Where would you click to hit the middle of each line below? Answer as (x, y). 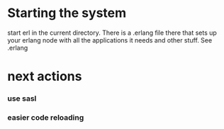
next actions (45, 77)
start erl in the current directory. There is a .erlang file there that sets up (112, 33)
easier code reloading (46, 117)
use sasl (22, 99)
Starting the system (67, 13)
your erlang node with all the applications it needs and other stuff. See (110, 40)
